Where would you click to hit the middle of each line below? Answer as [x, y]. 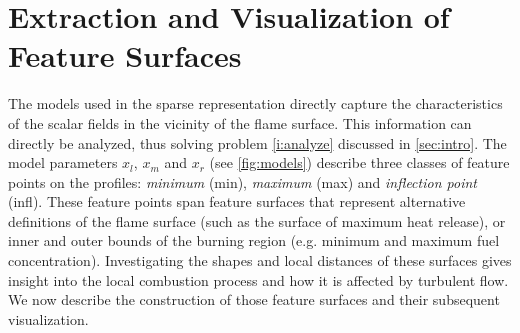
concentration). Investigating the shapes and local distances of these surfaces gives [260, 260]
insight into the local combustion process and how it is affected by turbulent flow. [258, 279]
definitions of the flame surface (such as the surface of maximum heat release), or [257, 220]
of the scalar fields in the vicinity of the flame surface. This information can [240, 122]
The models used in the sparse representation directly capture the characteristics [255, 103]
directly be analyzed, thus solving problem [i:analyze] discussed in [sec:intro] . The [257, 142]
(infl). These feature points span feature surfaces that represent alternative [237, 201]
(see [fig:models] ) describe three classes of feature [359, 162]
